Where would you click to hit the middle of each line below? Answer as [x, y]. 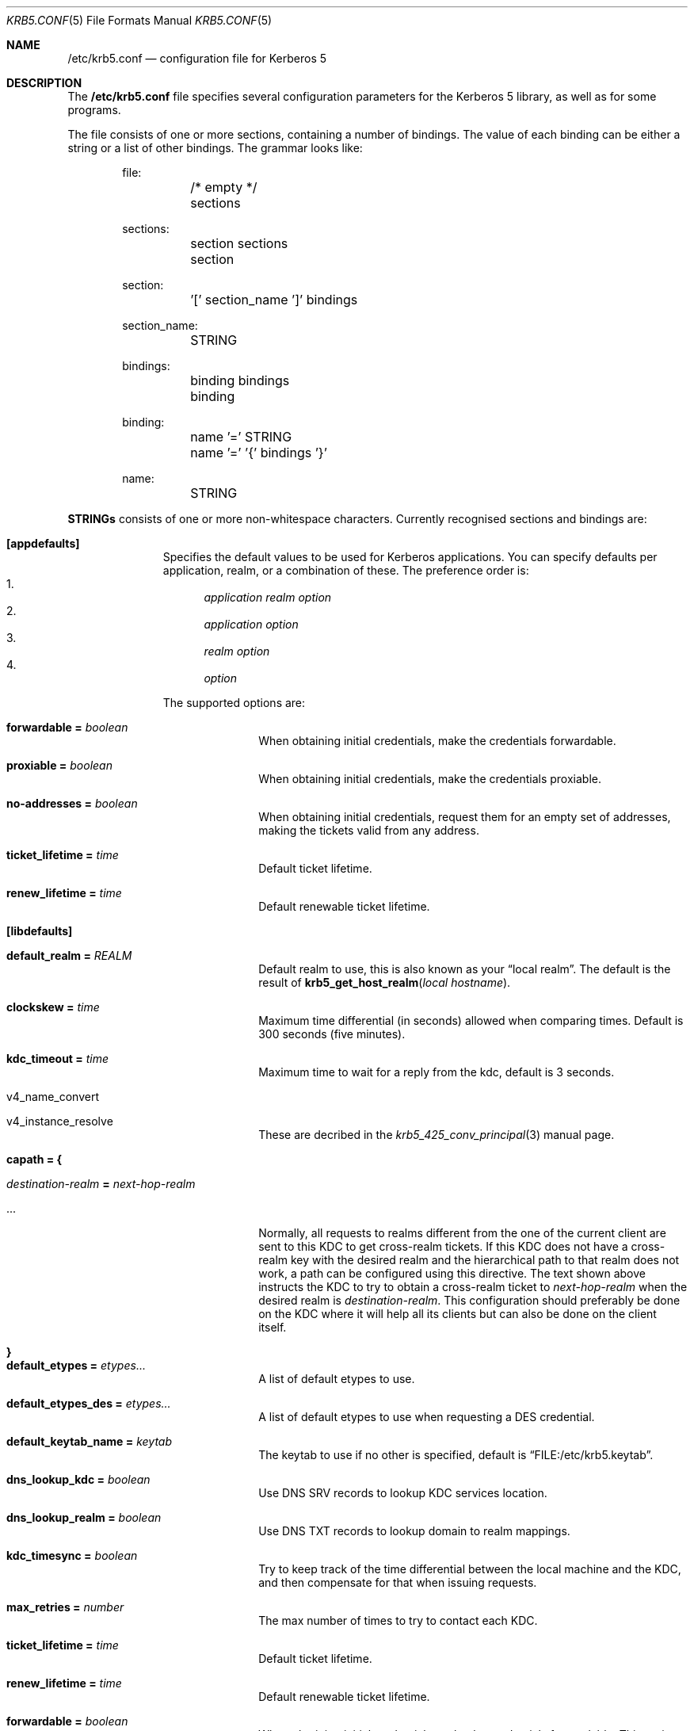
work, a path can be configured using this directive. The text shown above [452, 1273]
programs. [94, 110]
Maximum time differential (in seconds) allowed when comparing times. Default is [471, 1020]
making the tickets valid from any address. [369, 830]
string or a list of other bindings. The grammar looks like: [215, 148]
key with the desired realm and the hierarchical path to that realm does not [485, 1260]
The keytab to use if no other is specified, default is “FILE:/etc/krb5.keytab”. [456, 1455]
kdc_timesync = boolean [72, 1555]
